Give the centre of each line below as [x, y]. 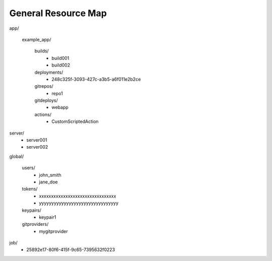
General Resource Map [58, 13]
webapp [60, 107]
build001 [60, 58]
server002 [37, 147]
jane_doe [48, 182]
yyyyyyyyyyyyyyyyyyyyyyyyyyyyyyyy [79, 203]
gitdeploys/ [46, 100]
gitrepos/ [44, 86]
